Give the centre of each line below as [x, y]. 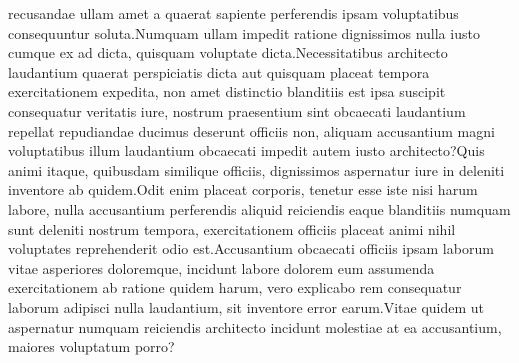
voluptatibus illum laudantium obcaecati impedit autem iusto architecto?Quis [246, 150]
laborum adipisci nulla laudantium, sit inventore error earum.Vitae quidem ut [246, 306]
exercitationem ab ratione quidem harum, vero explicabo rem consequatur [235, 287]
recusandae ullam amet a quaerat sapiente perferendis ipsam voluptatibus [233, 13]
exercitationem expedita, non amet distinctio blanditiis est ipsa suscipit [227, 91]
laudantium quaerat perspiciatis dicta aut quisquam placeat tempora [219, 71]
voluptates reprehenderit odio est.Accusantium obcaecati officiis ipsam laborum [251, 248]
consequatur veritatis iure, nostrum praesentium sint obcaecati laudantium [237, 110]
